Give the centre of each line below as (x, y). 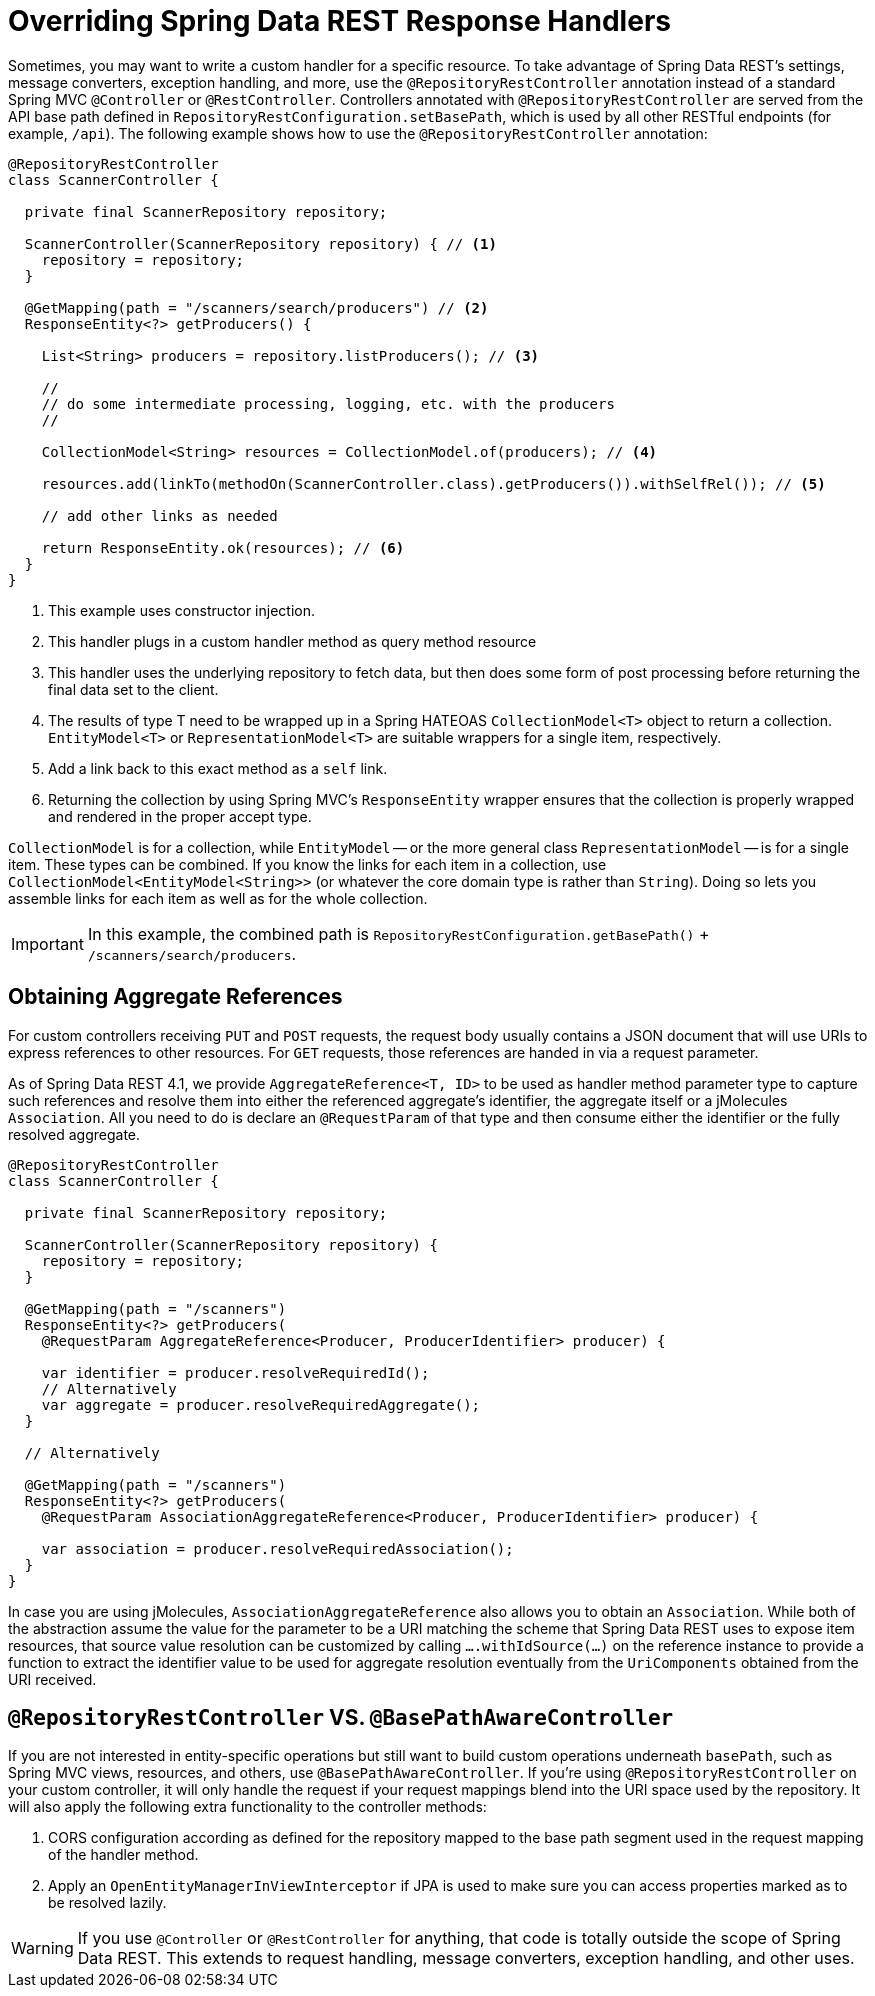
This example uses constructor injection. (181, 610)
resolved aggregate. (74, 1134)
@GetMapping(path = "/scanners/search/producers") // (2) (256, 307)
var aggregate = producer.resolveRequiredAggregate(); (261, 1404)
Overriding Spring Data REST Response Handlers (339, 21)
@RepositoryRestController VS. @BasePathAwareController (341, 1718)
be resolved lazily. (107, 1903)
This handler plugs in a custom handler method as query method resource (292, 641)
